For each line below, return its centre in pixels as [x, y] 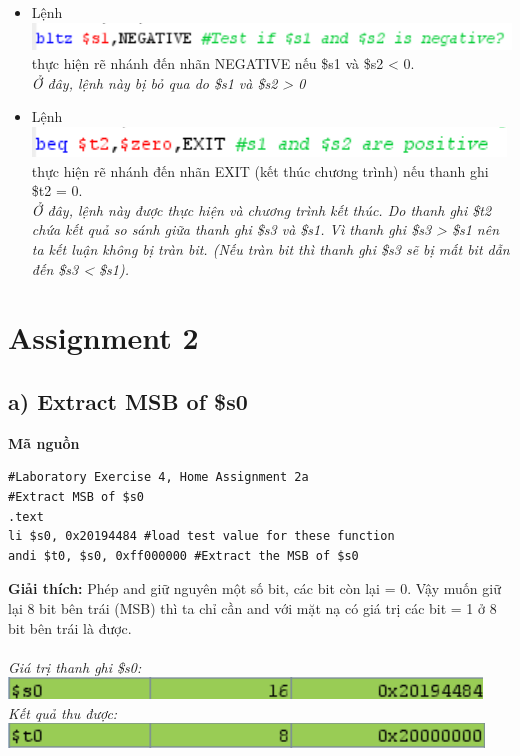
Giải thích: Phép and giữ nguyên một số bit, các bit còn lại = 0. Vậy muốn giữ [254, 588]
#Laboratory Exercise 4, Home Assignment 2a [158, 477]
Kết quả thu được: [63, 712]
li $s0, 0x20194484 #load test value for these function [201, 536]
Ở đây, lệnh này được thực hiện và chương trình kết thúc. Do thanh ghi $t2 [261, 209]
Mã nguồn [44, 442]
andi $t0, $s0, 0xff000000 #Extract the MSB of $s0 [183, 555]
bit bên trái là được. [70, 627]
